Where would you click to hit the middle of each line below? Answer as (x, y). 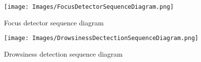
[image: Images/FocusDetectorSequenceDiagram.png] (89, 7)
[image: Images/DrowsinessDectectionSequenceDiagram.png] (101, 38)
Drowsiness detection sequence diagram (63, 53)
